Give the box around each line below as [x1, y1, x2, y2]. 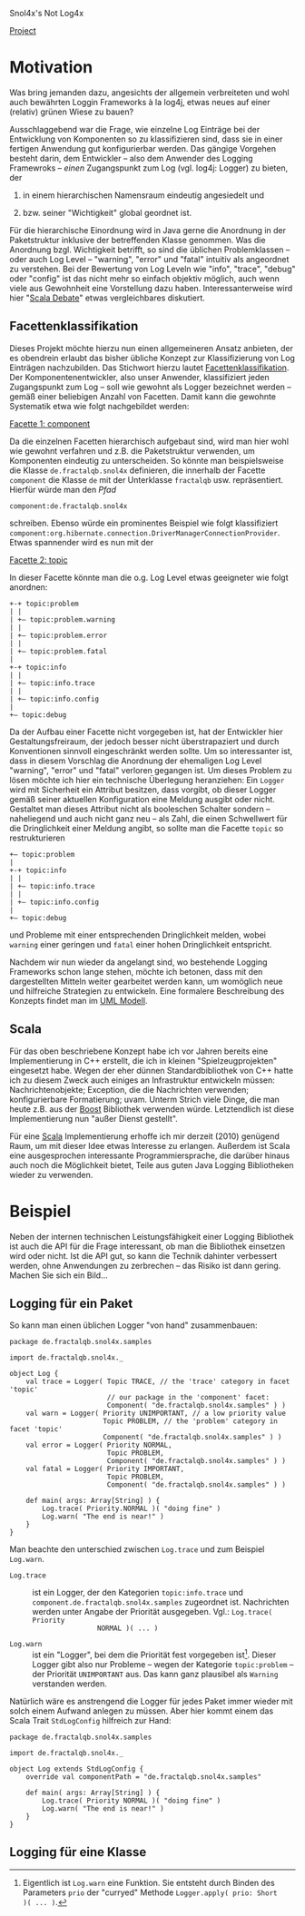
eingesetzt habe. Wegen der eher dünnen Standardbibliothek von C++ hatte [9, 1065, 293, 1076]
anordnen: [9, 581, 48, 593]
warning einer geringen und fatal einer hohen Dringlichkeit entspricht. [9, 938, 272, 949]
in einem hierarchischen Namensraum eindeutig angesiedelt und [22, 190, 265, 201]
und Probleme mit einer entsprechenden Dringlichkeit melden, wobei [9, 929, 266, 940]
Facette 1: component [9, 418, 91, 429]
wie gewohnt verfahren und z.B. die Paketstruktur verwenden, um [9, 445, 256, 457]
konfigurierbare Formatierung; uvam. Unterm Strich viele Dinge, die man [9, 1094, 280, 1105]
